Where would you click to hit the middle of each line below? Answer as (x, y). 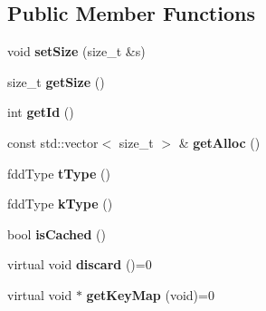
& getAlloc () (219, 142)
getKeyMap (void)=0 (150, 294)
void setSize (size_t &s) (76, 51)
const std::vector (53, 142)
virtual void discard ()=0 (80, 264)
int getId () (41, 112)
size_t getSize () (56, 81)
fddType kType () (60, 204)
